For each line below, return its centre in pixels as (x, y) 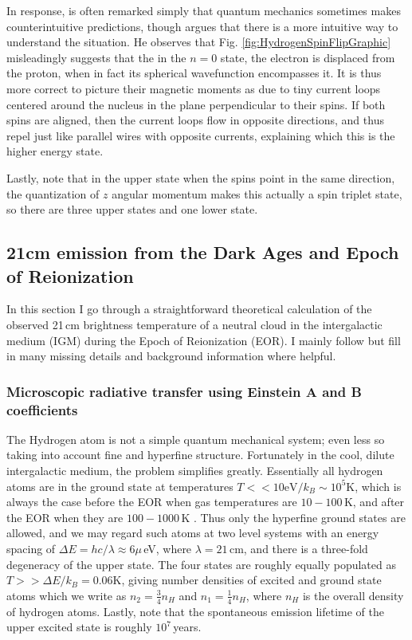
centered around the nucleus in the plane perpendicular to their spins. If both (196, 104)
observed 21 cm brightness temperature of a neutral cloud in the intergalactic (194, 324)
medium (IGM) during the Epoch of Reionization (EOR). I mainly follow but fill (204, 340)
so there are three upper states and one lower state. (132, 209)
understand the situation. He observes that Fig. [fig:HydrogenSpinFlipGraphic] (199, 42)
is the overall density (353, 595)
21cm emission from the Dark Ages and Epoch (203, 252)
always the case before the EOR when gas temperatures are (152, 502)
